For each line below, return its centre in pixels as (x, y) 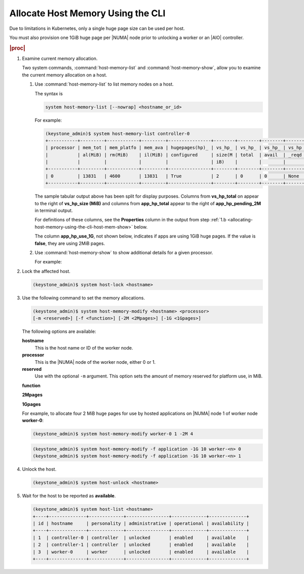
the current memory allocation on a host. (65, 75)
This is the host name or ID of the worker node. (84, 348)
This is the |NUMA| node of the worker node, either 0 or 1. (95, 362)
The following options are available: (59, 331)
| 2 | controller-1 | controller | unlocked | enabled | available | (141, 545)
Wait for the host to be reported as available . (69, 496)
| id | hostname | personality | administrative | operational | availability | (141, 524)
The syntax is (49, 93)
